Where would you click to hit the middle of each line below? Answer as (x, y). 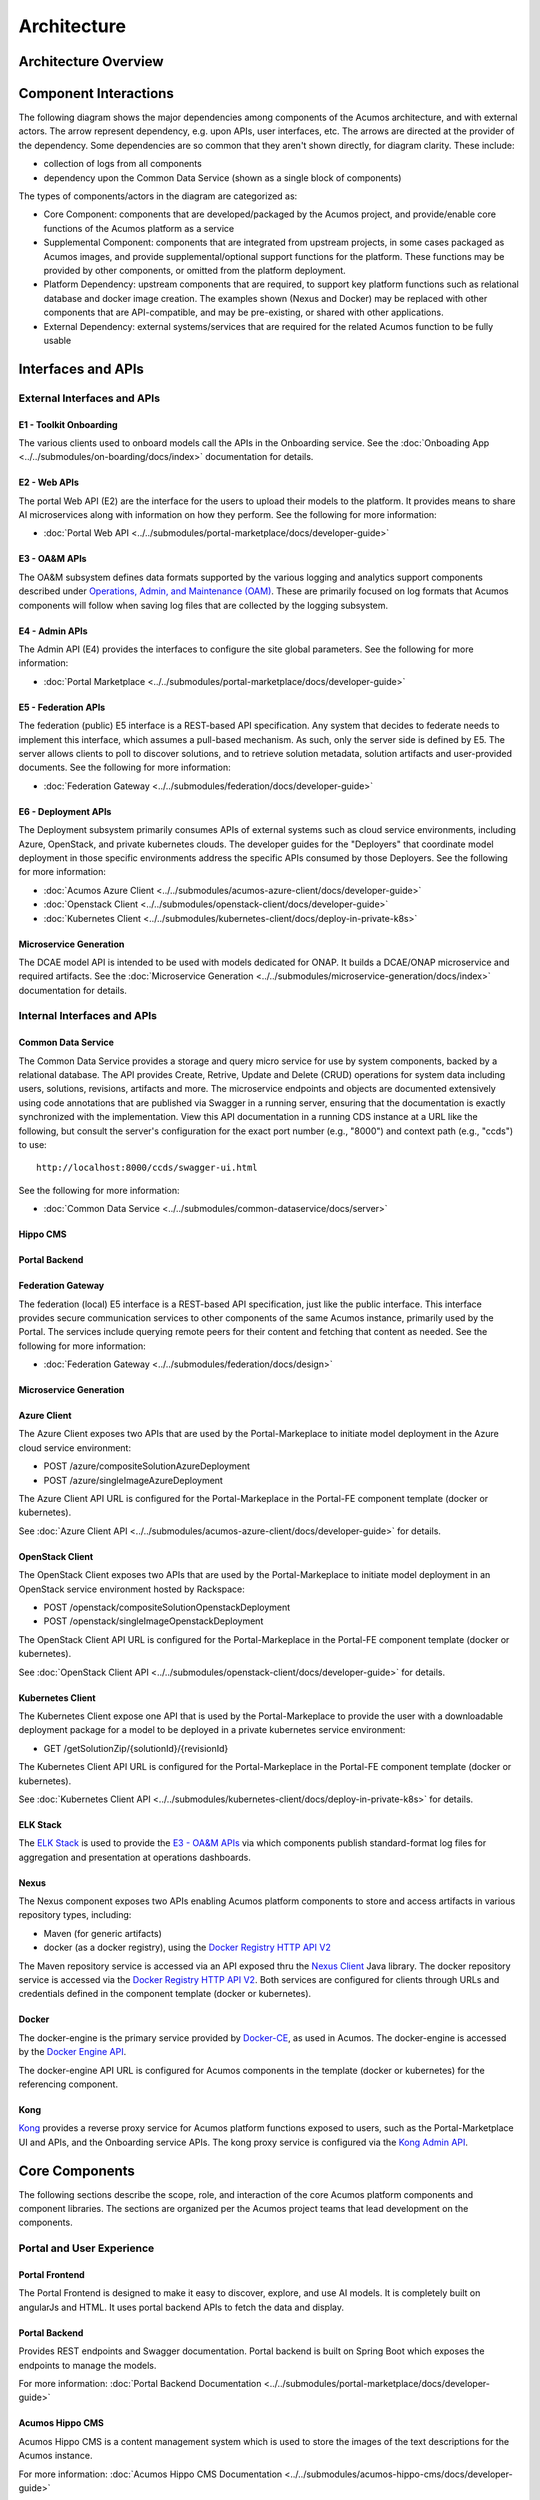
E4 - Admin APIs (53, 631)
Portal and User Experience (86, 2248)
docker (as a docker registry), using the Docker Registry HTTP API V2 (187, 1947)
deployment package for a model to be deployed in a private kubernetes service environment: (212, 1730)
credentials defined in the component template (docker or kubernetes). (165, 1994)
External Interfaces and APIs (89, 398)
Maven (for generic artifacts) (102, 1933)
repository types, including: (75, 1915)
